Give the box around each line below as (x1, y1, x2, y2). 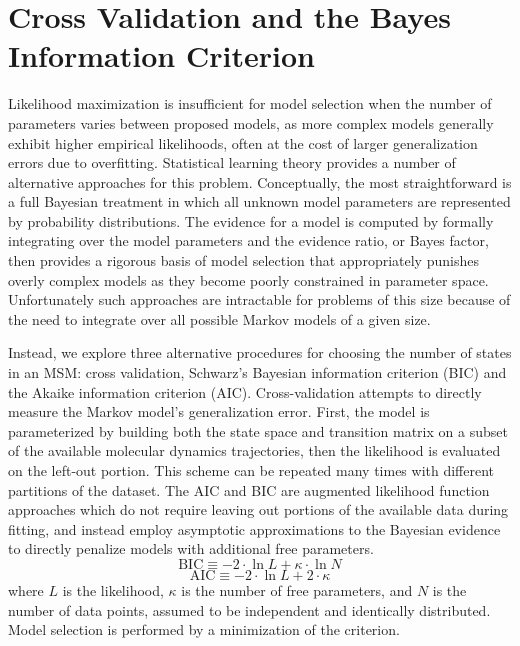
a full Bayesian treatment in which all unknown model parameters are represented (8, 191, 511, 212)
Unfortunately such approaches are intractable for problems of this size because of (8, 289, 511, 310)
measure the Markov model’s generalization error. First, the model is (8, 401, 430, 422)
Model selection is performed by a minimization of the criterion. (8, 619, 400, 640)
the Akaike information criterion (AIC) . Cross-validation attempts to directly (8, 381, 482, 402)
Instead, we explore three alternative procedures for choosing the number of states (8, 342, 512, 363)
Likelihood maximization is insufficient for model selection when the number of (8, 93, 492, 114)
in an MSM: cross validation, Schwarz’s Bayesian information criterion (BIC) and (8, 362, 507, 383)
